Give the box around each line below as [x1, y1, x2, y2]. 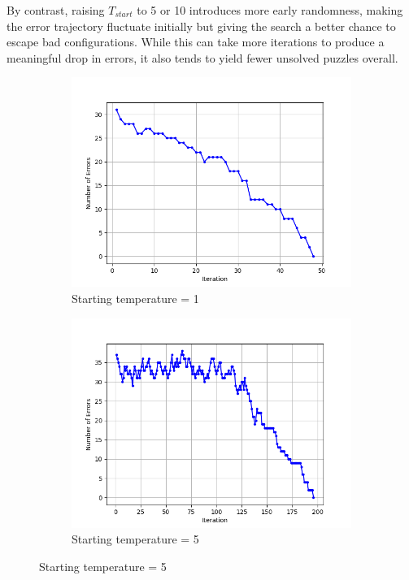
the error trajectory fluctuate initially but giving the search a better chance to [7, 17, 396, 34]
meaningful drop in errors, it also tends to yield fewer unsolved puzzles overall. [7, 49, 398, 66]
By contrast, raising [7, 2, 105, 18]
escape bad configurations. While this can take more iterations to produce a [7, 33, 385, 50]
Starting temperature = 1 [72, 289, 199, 306]
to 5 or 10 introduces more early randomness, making [137, 2, 403, 18]
